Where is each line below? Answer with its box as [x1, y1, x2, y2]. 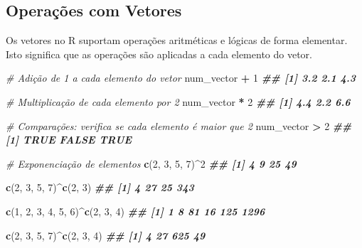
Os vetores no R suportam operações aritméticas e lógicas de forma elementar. [6, 33, 348, 48]
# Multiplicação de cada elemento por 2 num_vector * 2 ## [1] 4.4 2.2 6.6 [6, 94, 351, 109]
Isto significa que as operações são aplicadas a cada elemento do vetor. [6, 46, 312, 61]
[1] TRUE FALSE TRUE [6, 132, 132, 147]
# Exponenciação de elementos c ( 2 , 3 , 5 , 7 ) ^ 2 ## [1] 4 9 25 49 [6, 156, 297, 171]
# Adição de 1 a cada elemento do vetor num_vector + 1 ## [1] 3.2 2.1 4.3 [6, 70, 356, 85]
